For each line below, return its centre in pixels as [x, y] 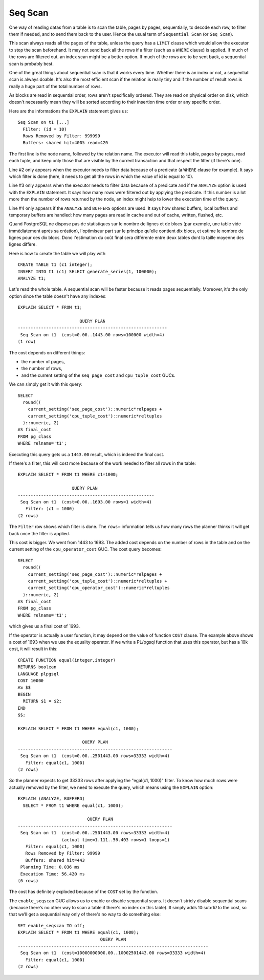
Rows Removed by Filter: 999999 [61, 136]
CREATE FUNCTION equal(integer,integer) [67, 660]
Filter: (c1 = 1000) [50, 509]
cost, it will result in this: [33, 649]
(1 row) [27, 342]
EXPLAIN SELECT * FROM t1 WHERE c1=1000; [68, 475]
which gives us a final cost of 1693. [44, 626]
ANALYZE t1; [32, 278]
